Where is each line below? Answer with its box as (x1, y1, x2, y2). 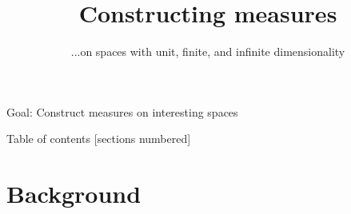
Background (6, 177, 142, 210)
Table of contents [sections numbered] (6, 130, 191, 147)
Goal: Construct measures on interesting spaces (6, 103, 238, 120)
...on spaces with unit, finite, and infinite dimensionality (70, 43, 345, 60)
